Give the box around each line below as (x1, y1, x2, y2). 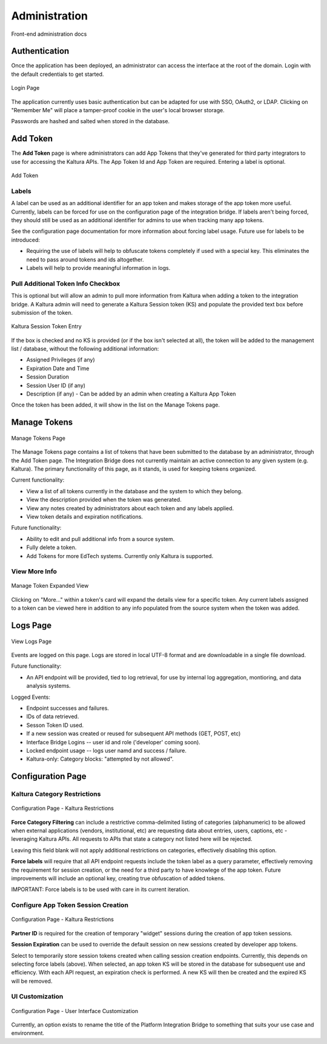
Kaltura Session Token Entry (11, 323, 82, 330)
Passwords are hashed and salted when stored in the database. (11, 118, 170, 125)
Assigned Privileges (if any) (26, 356, 95, 363)
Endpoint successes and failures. (26, 704, 109, 712)
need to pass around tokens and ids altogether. (26, 255, 144, 263)
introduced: (11, 236, 41, 243)
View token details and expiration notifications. (26, 513, 144, 520)
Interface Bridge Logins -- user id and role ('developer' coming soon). (26, 738, 201, 746)
